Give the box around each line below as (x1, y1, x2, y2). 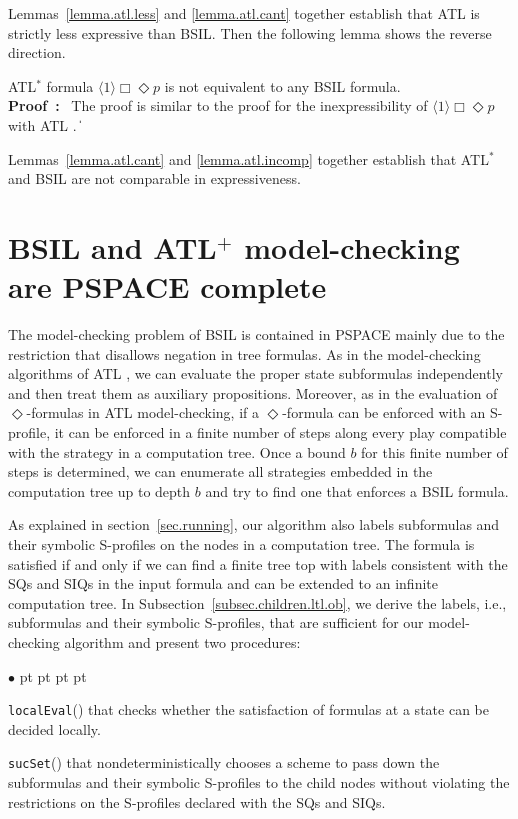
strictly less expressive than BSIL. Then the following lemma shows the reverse (8, 22, 492, 43)
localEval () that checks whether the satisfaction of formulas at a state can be (8, 699, 489, 720)
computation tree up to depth (8, 480, 191, 501)
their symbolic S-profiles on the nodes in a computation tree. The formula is (8, 534, 475, 554)
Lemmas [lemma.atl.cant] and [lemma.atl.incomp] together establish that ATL (8, 148, 489, 169)
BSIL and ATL (8, 226, 217, 267)
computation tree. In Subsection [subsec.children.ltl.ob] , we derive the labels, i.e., (8, 592, 507, 613)
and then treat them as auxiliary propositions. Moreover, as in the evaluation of (8, 382, 498, 403)
